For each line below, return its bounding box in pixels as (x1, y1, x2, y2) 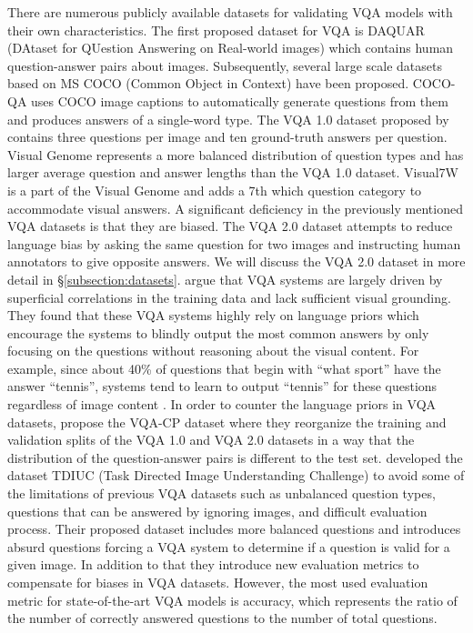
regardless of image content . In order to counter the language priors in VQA (7, 395, 437, 414)
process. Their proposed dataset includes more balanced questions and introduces (7, 519, 461, 538)
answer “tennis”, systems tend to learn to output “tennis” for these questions (7, 377, 438, 396)
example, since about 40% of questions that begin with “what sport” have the (7, 358, 441, 377)
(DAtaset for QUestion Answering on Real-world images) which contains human (7, 38, 454, 57)
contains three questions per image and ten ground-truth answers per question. (7, 127, 448, 146)
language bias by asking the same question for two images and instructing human (7, 234, 461, 253)
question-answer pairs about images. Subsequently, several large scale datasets (7, 55, 442, 75)
